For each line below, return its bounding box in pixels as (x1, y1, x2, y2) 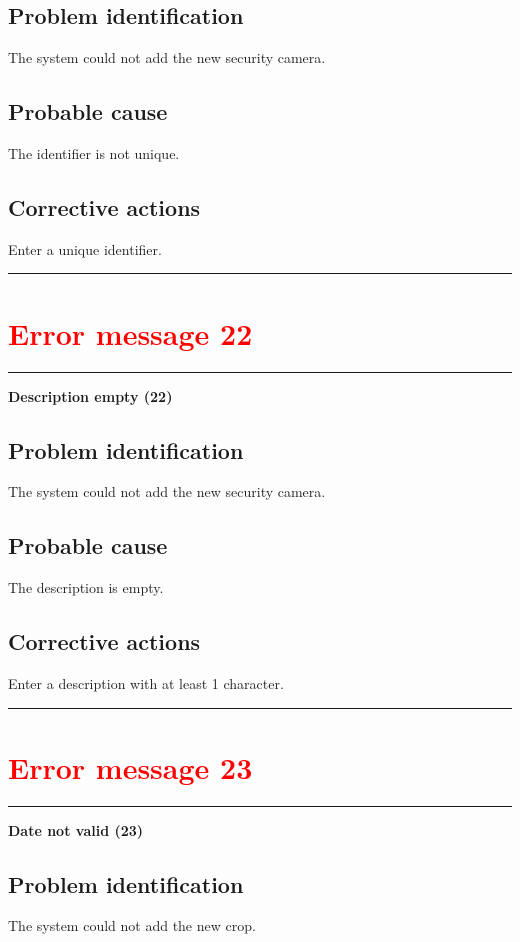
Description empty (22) (8, 385, 173, 406)
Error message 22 (8, 312, 253, 353)
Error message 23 (8, 746, 253, 787)
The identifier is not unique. (8, 143, 180, 163)
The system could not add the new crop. (8, 915, 256, 936)
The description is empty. (8, 577, 164, 598)
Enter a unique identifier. (8, 238, 162, 259)
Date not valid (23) (8, 819, 144, 840)
